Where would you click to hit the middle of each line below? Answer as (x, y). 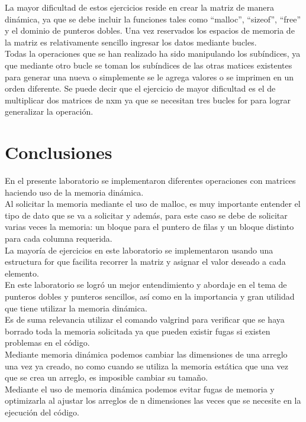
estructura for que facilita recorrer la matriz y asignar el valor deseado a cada (145, 262)
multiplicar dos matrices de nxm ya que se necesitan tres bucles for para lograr (148, 100)
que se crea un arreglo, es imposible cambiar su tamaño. (107, 377)
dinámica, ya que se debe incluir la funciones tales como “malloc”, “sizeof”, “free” (153, 19)
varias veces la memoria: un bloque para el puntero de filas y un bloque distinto (149, 227)
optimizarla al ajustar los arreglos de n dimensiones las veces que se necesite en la (153, 400)
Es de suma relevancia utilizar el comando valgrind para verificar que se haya (145, 319)
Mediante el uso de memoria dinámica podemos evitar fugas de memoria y (140, 389)
